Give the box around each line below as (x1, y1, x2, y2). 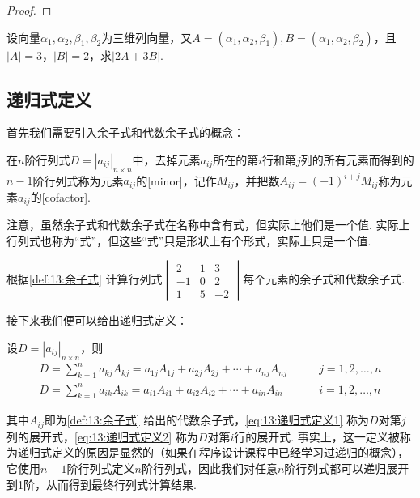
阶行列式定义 (66, 460, 135, 477)
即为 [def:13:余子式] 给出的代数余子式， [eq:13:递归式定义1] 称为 (44, 411, 370, 428)
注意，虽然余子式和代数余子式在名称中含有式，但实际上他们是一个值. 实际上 (6, 216, 410, 233)
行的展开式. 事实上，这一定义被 (234, 428, 400, 445)
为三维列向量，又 (101, 28, 193, 45)
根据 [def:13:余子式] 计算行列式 (6, 270, 163, 287)
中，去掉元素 (132, 151, 201, 168)
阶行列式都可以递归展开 (284, 460, 409, 477)
